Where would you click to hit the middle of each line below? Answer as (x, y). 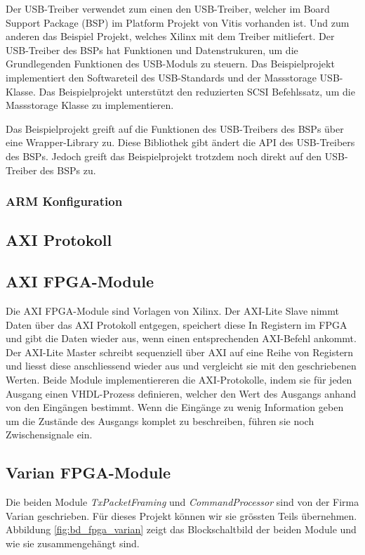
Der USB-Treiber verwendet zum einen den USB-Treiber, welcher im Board (168, 8)
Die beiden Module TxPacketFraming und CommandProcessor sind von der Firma (182, 502)
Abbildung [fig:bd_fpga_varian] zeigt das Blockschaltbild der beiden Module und (181, 529)
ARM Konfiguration (64, 201)
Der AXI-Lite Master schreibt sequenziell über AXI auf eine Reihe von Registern (180, 352)
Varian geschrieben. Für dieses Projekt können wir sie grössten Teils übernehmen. (181, 515)
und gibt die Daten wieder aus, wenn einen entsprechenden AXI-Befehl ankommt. (181, 338)
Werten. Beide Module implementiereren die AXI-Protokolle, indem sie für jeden (179, 379)
